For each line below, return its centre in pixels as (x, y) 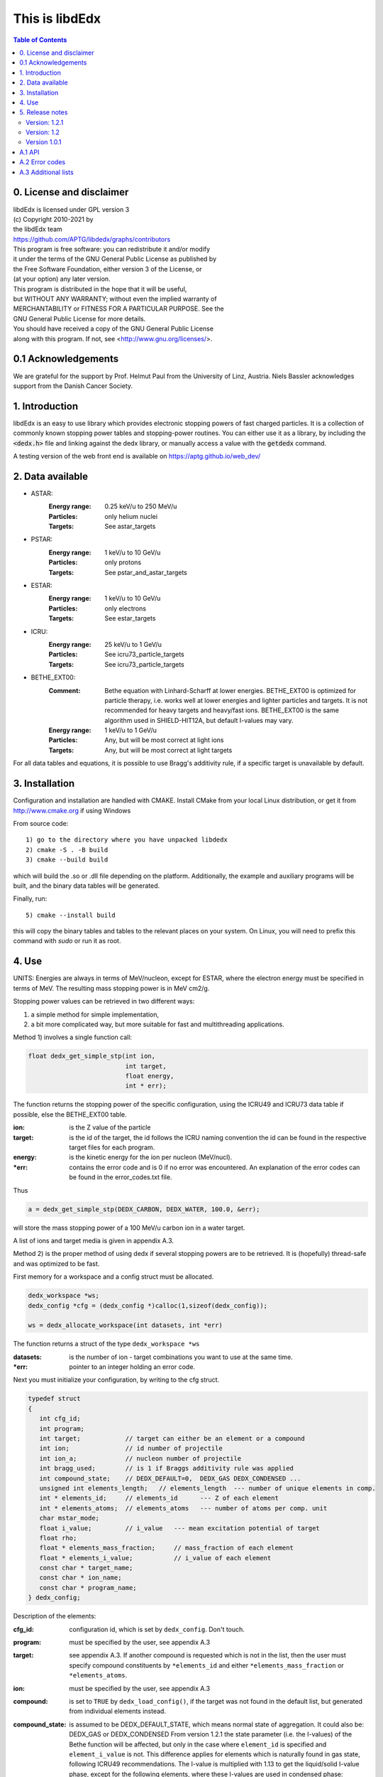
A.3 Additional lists (46, 172)
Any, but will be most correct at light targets (168, 750)
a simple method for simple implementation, (95, 1014)
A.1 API (29, 152)
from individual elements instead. (118, 1711)
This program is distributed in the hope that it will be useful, (100, 289)
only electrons (126, 608)
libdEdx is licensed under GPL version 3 (71, 209)
